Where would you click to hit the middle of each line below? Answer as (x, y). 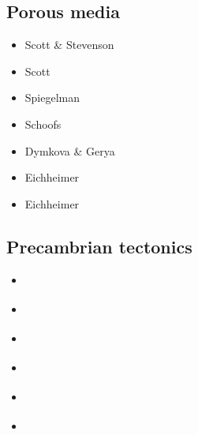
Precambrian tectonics (99, 246)
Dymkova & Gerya (70, 150)
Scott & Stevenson (69, 45)
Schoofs (43, 124)
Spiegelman (52, 97)
